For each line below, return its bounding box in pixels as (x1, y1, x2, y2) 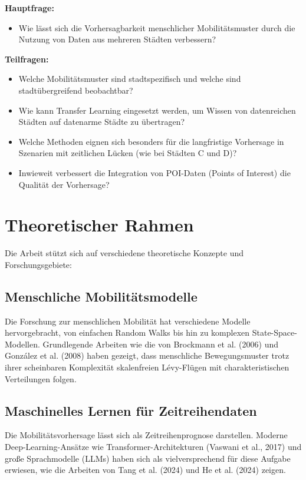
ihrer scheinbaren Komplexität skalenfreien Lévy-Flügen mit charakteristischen (5, 361, 289, 373)
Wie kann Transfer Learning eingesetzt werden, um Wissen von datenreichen (18, 104, 296, 116)
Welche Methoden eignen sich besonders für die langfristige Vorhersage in (18, 135, 284, 147)
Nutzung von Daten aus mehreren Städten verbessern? (18, 33, 216, 45)
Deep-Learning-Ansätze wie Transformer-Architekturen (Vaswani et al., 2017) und (5, 441, 302, 452)
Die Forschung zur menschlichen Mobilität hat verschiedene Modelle (5, 315, 251, 327)
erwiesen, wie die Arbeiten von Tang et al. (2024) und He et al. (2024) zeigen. (5, 464, 286, 476)
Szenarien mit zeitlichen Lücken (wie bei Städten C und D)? (18, 147, 237, 159)
